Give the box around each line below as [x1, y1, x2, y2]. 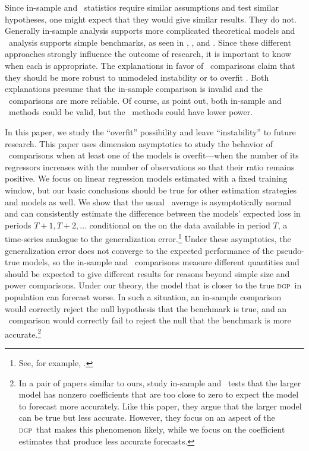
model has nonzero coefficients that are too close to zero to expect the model [18, 388, 299, 401]
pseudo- [276, 244, 305, 256]
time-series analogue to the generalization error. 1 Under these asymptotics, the [5, 231, 291, 244]
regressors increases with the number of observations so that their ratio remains [5, 160, 295, 173]
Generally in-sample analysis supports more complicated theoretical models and [5, 24, 295, 37]
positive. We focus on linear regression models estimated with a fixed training [5, 172, 288, 185]
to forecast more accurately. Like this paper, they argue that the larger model [18, 399, 302, 412]
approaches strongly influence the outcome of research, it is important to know [5, 47, 291, 60]
